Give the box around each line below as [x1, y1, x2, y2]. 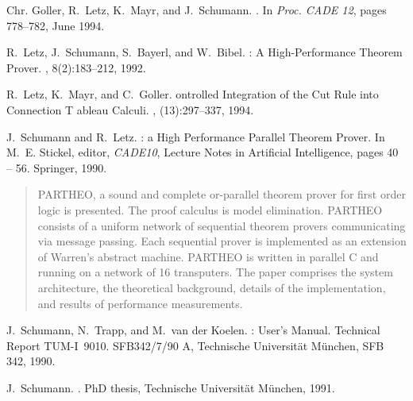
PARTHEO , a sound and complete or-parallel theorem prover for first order [37, 186, 406, 202]
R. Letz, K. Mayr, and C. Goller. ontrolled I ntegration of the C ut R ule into [6, 86, 379, 102]
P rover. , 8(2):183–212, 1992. [6, 59, 146, 75]
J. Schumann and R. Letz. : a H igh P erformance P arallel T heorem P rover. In [6, 128, 385, 145]
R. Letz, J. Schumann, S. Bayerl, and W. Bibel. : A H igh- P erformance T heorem [6, 44, 403, 60]
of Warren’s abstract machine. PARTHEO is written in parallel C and [37, 248, 379, 264]
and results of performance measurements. [37, 295, 243, 311]
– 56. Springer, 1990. [6, 159, 107, 175]
